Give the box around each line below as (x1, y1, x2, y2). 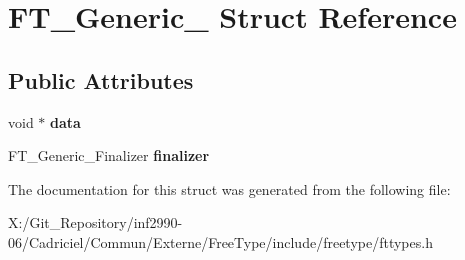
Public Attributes (8, 64, 194, 95)
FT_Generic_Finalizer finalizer (8, 145, 210, 166)
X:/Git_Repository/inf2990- (8, 212, 183, 233)
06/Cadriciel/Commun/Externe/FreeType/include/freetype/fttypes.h (8, 231, 433, 252)
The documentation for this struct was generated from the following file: (8, 178, 451, 199)
